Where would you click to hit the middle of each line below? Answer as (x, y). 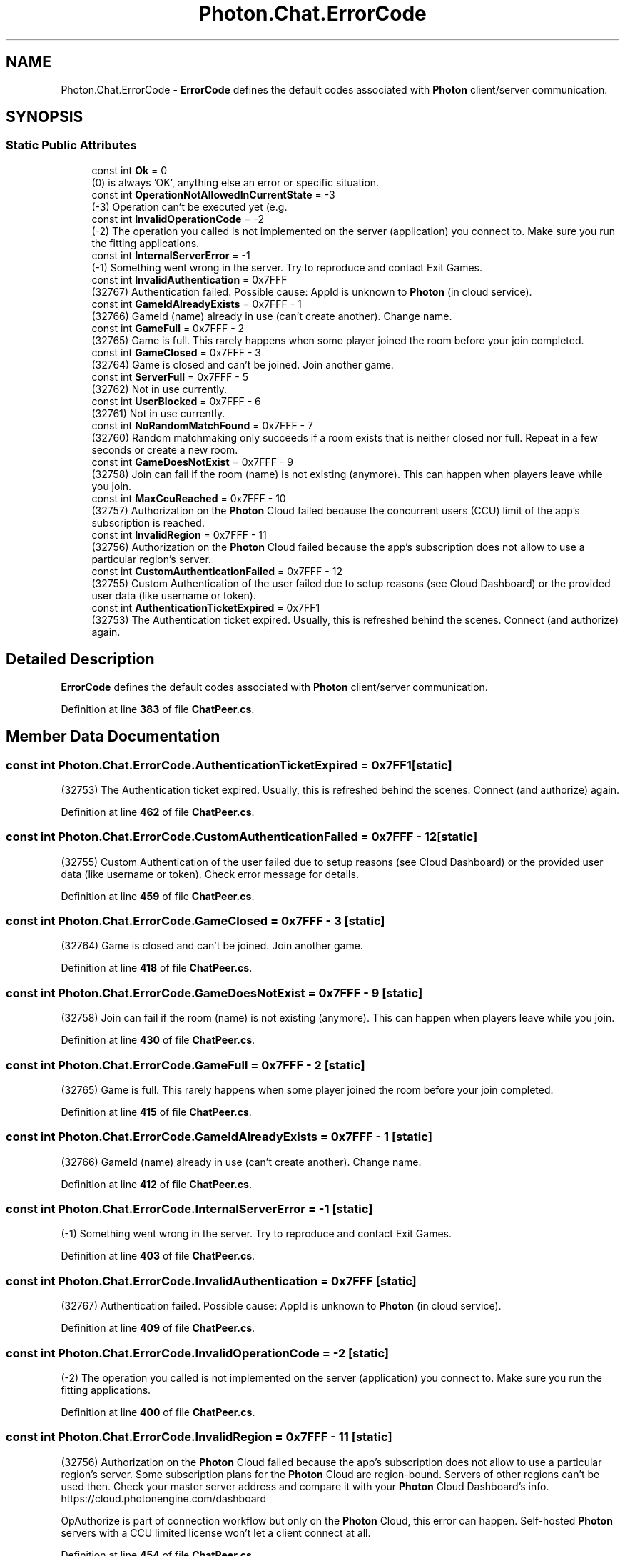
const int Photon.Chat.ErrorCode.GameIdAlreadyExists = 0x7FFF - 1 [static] (219, 1137)
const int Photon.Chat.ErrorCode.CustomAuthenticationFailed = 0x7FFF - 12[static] (242, 837)
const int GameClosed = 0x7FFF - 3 (176, 352)
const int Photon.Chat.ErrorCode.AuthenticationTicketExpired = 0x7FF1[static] (229, 765)
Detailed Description (80, 659)
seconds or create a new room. (165, 449)
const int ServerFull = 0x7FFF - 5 (170, 376)
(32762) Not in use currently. (159, 389)
